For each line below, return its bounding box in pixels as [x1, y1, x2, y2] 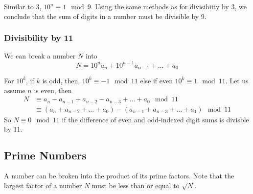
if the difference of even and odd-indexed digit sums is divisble [62, 114, 249, 124]
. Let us [225, 75, 249, 85]
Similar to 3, [4, 1, 42, 11]
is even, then [34, 85, 72, 95]
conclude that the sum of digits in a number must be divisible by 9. [4, 11, 207, 21]
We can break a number [4, 51, 76, 61]
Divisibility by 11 [4, 32, 73, 44]
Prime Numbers [4, 148, 87, 163]
